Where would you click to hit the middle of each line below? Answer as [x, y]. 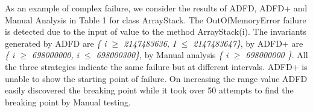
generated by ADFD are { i [56, 43]
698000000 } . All [277, 55]
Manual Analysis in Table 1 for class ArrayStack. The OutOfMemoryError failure [156, 19]
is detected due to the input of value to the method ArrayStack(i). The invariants [156, 31]
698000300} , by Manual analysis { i [162, 55]
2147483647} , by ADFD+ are [248, 43]
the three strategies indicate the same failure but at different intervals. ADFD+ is [156, 66]
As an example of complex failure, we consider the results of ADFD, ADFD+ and [156, 8]
